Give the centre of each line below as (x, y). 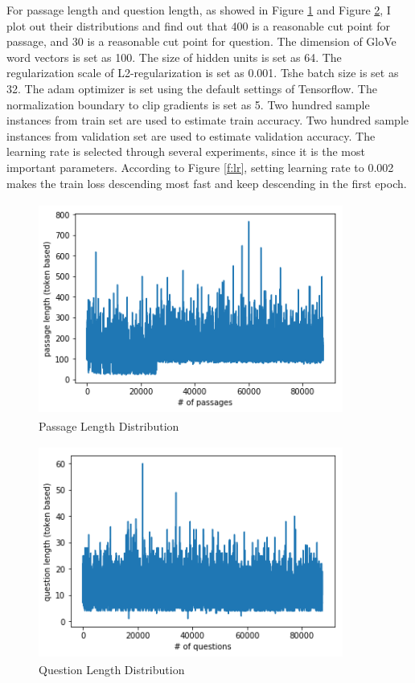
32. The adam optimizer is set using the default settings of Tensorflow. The (192, 88)
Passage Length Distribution (109, 426)
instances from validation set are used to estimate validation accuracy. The (191, 135)
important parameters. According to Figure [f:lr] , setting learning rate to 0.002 (200, 167)
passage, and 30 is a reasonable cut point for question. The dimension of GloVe (201, 41)
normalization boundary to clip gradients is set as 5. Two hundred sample (188, 104)
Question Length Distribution (112, 670)
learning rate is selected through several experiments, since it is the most (186, 151)
